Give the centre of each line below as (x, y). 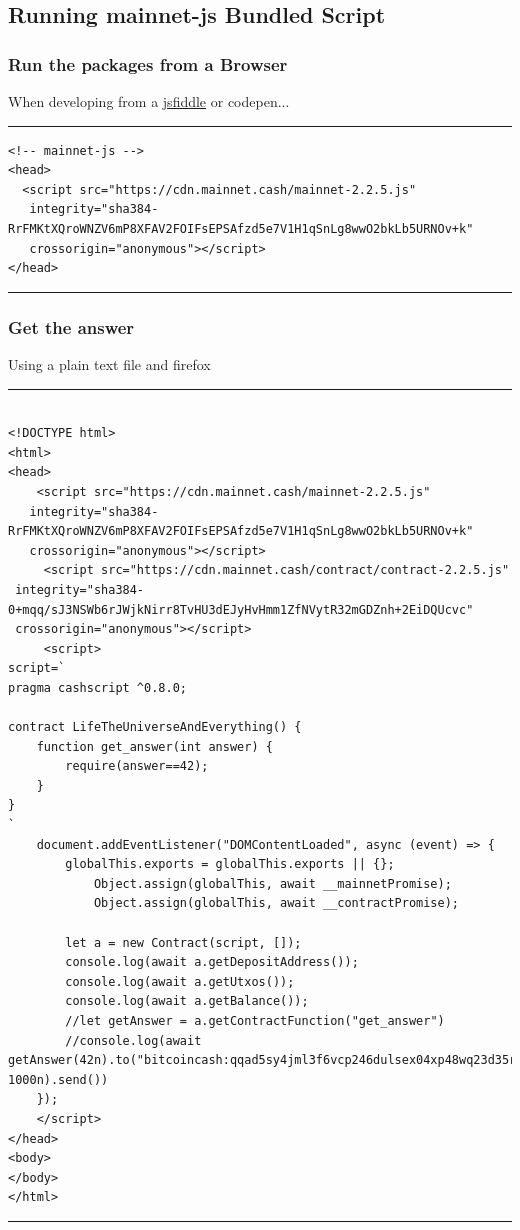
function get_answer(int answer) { (154, 746)
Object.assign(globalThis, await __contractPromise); (276, 903)
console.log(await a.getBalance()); (187, 1001)
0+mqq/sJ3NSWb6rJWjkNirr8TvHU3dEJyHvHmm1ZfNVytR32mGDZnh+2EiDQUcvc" (241, 609)
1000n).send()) (58, 1079)
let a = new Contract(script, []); (183, 942)
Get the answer (71, 326)
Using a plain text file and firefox (109, 363)
